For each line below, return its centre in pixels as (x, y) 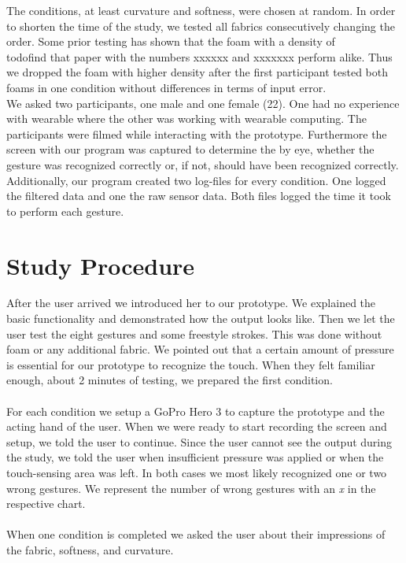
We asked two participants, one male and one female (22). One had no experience (203, 103)
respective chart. (46, 504)
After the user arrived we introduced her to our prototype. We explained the (191, 303)
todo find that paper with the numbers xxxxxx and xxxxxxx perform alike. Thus (199, 56)
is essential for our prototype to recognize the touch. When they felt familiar (191, 364)
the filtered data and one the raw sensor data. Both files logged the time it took (199, 196)
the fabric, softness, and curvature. (90, 549)
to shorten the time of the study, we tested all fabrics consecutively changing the (201, 26)
